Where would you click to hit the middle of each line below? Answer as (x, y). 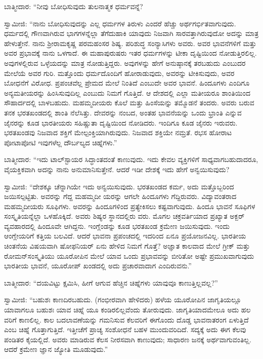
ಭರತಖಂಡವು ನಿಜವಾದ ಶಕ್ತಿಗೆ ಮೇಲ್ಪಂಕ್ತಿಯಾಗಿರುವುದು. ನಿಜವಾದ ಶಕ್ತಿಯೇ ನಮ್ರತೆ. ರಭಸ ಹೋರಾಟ (118, 132)
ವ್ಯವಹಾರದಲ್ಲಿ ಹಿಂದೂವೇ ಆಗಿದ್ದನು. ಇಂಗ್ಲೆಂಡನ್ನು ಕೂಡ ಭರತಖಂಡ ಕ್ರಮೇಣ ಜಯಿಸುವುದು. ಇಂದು (117, 226)
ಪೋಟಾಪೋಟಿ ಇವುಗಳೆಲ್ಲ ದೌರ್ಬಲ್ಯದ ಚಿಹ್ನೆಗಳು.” (61, 142)
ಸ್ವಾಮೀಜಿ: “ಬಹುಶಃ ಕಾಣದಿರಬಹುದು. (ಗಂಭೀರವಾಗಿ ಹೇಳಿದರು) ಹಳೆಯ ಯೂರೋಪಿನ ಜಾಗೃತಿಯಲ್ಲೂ (123, 300)
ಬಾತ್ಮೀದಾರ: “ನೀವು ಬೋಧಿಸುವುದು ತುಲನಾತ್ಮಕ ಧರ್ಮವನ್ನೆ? (74, 6)
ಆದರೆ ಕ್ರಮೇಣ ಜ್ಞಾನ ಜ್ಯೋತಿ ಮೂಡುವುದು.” (56, 349)
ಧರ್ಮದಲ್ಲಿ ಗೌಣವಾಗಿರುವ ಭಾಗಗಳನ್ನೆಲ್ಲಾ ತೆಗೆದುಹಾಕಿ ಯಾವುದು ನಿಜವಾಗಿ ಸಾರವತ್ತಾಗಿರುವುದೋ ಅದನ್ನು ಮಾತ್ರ (131, 33)
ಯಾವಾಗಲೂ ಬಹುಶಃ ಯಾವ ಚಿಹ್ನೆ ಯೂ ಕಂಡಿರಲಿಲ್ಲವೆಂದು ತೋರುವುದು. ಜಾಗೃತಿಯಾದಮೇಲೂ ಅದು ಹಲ (127, 310)
